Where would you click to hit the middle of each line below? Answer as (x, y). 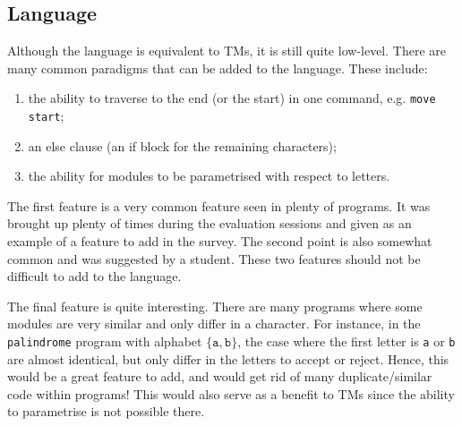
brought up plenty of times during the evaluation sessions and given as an (210, 223)
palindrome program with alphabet (105, 341)
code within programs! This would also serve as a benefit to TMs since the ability (231, 393)
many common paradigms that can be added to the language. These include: (218, 68)
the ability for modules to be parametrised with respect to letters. (209, 176)
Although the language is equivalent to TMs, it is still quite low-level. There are (227, 51)
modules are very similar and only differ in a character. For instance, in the (214, 324)
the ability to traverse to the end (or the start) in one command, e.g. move (232, 98)
